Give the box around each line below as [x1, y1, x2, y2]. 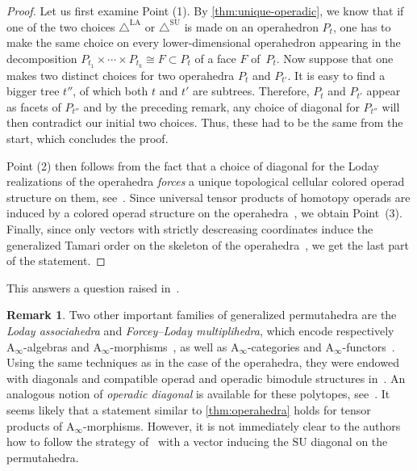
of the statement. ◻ [6, 252, 106, 269]
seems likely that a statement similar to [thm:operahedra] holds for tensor [6, 401, 371, 418]
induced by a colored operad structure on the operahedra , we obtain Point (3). [6, 204, 402, 221]
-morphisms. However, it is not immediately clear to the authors [83, 417, 401, 434]
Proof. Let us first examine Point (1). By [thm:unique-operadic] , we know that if [6, 2, 404, 19]
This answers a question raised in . [6, 279, 180, 296]
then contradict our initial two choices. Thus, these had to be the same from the [6, 114, 403, 131]
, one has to [332, 18, 391, 35]
